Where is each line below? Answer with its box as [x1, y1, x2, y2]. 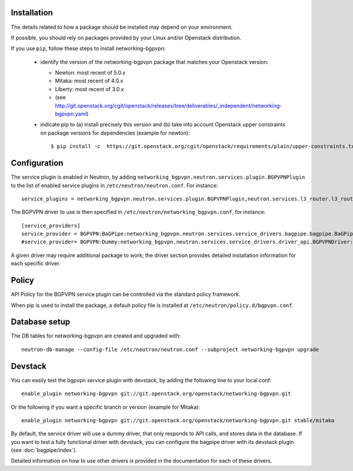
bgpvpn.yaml [55, 111, 87, 118]
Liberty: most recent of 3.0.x [55, 85, 124, 92]
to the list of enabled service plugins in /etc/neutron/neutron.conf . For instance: [11, 182, 218, 189]
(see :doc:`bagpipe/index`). [11, 447, 77, 454]
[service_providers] [21, 222, 81, 229]
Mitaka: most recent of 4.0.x [55, 77, 124, 85]
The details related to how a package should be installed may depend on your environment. [11, 24, 233, 31]
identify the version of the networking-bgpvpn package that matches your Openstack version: [40, 58, 269, 65]
